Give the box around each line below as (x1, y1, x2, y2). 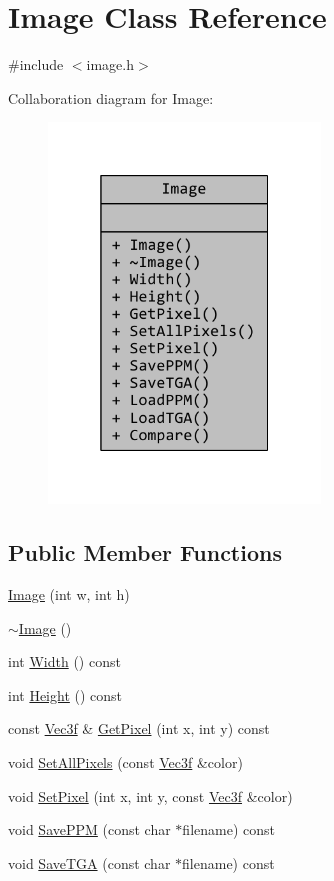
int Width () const (8, 651, 121, 672)
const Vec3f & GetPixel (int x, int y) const (8, 718, 270, 739)
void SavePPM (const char (8, 819, 171, 840)
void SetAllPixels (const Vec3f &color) (8, 751, 243, 772)
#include (8, 54, 64, 75)
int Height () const (8, 684, 123, 705)
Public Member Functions (8, 537, 282, 568)
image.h (86, 54, 135, 75)
